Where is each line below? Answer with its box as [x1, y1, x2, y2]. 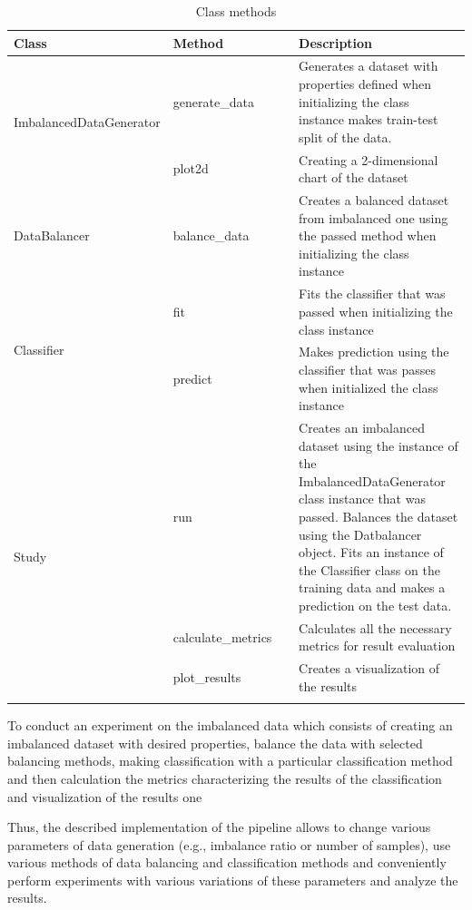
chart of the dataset [299, 168, 408, 187]
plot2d [172, 159, 209, 178]
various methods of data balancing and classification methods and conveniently [7, 853, 447, 872]
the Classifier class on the [299, 560, 440, 579]
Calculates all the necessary [299, 618, 452, 637]
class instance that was [299, 489, 426, 508]
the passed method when [299, 226, 437, 245]
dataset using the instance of [299, 435, 458, 455]
